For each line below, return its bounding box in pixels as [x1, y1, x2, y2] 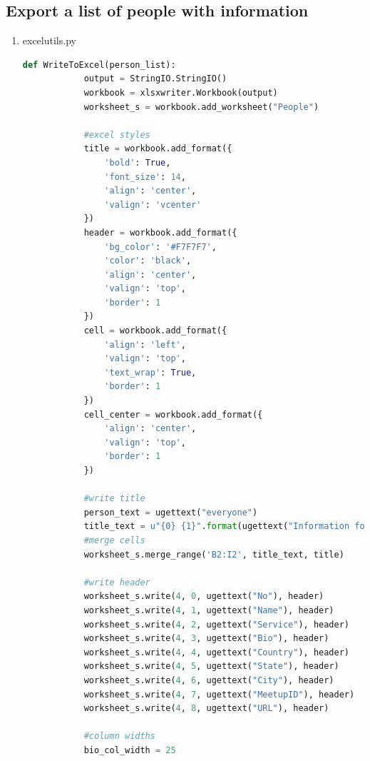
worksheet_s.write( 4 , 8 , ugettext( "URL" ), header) [83, 703, 329, 714]
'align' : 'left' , [104, 339, 186, 350]
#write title [83, 493, 145, 504]
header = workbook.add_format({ [83, 227, 237, 238]
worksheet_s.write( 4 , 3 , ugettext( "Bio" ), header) [83, 633, 329, 644]
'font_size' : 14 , [104, 171, 186, 182]
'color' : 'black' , [104, 256, 192, 266]
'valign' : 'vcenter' [104, 199, 202, 210]
